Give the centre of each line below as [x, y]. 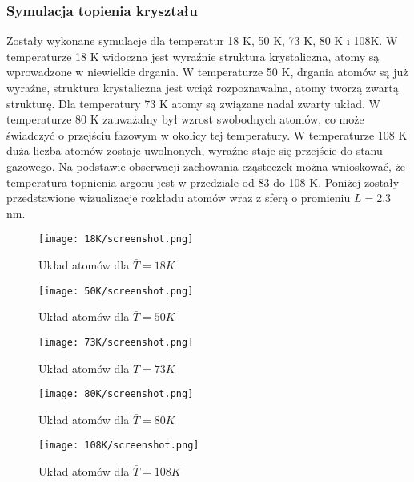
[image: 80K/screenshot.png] [116, 394]
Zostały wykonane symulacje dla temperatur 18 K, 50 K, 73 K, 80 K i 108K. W [202, 41]
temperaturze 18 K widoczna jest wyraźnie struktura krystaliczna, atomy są [193, 56]
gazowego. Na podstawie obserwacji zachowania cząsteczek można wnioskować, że [206, 166]
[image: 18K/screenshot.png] [116, 239]
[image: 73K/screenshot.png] [116, 342]
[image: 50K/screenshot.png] [116, 291]
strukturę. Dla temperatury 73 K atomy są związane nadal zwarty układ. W [193, 103]
